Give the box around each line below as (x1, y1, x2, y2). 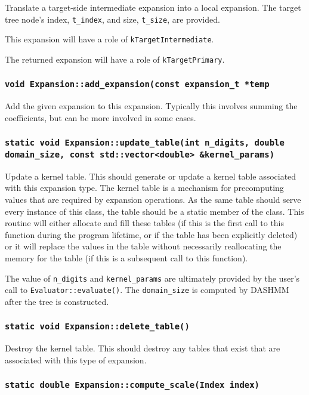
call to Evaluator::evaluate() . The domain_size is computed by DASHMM (5, 283, 289, 296)
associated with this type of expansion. (5, 353, 147, 366)
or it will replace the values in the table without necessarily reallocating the (5, 240, 282, 252)
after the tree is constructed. (5, 295, 109, 307)
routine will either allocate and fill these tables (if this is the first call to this (5, 217, 285, 229)
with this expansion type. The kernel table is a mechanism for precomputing (5, 181, 284, 194)
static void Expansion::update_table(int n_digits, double (5, 138, 285, 148)
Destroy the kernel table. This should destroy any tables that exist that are (5, 342, 280, 354)
